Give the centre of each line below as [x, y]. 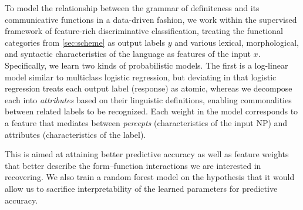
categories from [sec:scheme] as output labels [85, 42]
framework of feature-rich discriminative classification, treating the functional [144, 31]
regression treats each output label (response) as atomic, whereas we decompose [149, 88]
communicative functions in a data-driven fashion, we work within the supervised [151, 19]
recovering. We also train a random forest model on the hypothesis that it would [150, 177]
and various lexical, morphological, [237, 42]
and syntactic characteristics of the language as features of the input [128, 54]
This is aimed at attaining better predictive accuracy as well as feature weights [147, 154]
